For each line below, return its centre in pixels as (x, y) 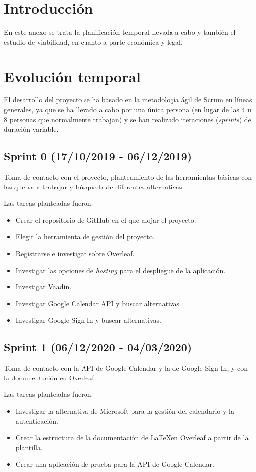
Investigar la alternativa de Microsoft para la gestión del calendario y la (125, 411)
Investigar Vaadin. (43, 287)
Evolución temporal (72, 76)
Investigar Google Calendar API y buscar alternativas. (98, 303)
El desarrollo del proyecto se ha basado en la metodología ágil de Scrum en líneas (128, 100)
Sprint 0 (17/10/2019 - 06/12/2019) (98, 156)
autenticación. (37, 421)
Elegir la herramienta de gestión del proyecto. (85, 236)
